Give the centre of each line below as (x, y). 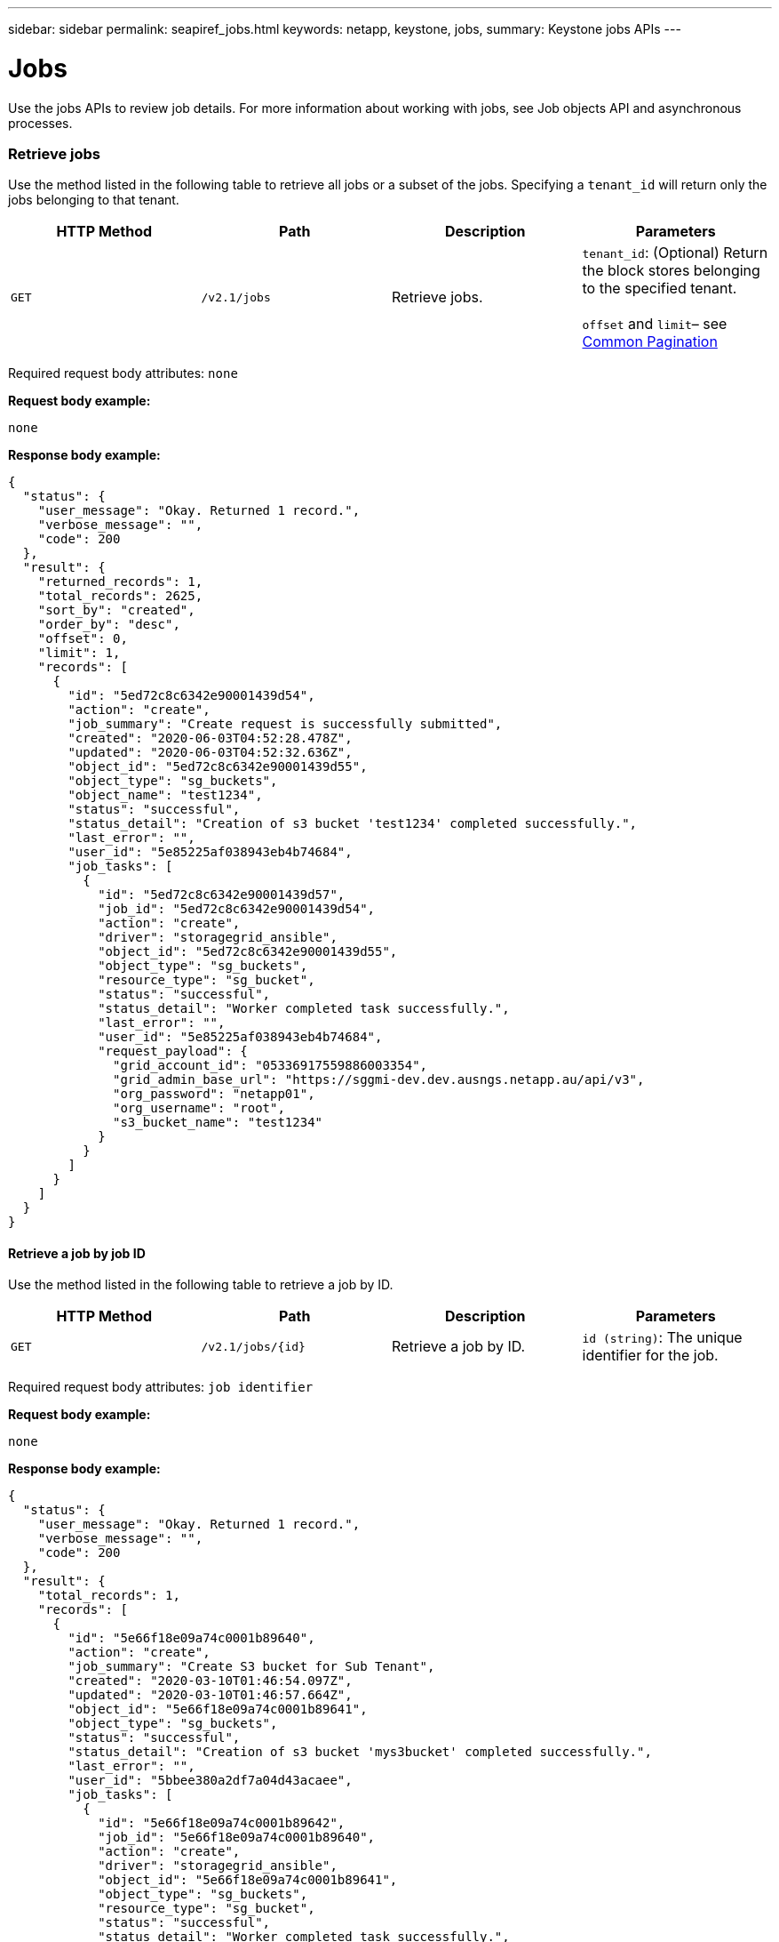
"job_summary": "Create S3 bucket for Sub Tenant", (251, 1667)
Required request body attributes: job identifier (161, 1387)
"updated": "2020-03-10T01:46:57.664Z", (210, 1695)
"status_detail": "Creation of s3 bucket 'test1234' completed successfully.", (353, 824)
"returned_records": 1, (120, 582)
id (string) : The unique (662, 1338)
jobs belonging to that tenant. (94, 200)
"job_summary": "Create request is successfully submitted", (285, 724)
